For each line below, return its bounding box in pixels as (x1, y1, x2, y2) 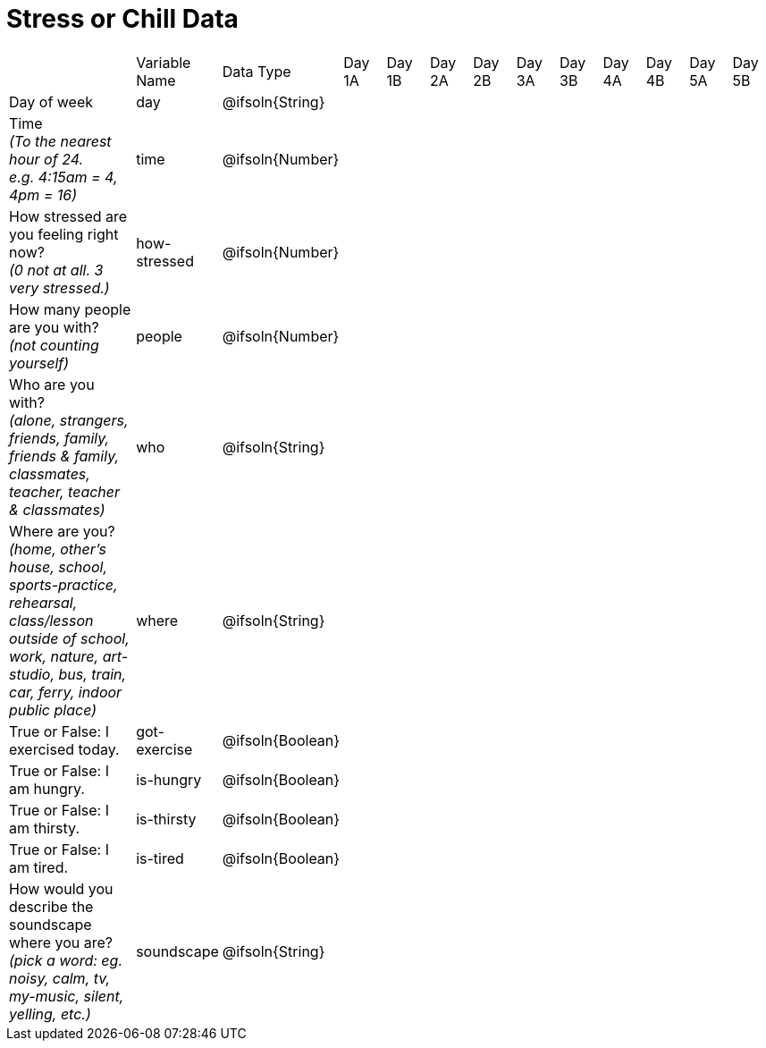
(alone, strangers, (9, 410, 129, 429)
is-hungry (136, 770, 202, 789)
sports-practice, (9, 575, 118, 594)
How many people (9, 300, 131, 318)
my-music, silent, (9, 986, 124, 1005)
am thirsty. (9, 818, 80, 837)
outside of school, (9, 629, 130, 647)
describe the (9, 897, 94, 916)
